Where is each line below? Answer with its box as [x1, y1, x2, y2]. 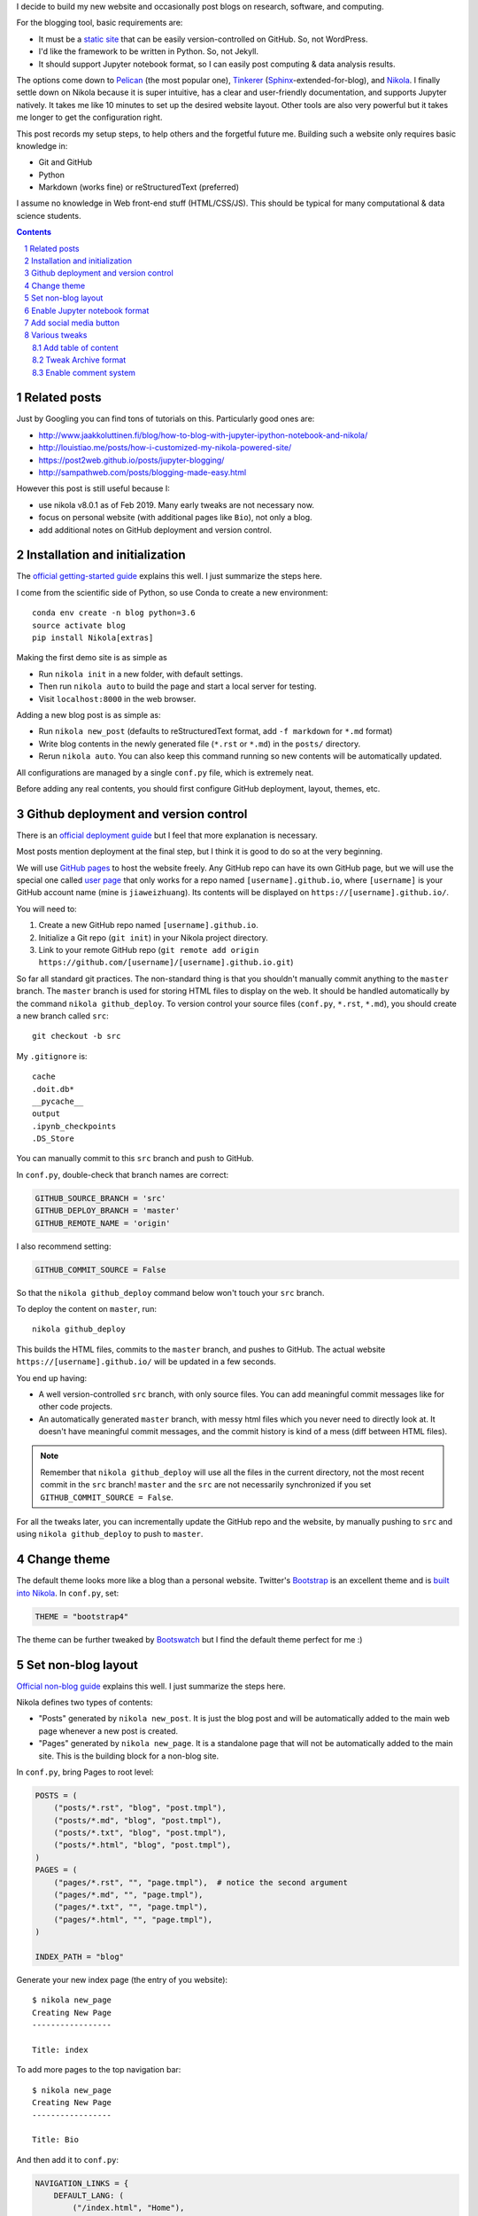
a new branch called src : [16, 1010, 110, 1021]
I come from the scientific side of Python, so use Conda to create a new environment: [16, 587, 328, 597]
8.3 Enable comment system [32, 367, 136, 378]
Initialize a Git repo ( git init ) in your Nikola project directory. [38, 932, 269, 943]
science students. [16, 210, 81, 221]
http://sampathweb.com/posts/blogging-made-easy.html [38, 467, 247, 478]
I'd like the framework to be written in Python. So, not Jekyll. [38, 46, 258, 57]
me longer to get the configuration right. [16, 112, 163, 123]
